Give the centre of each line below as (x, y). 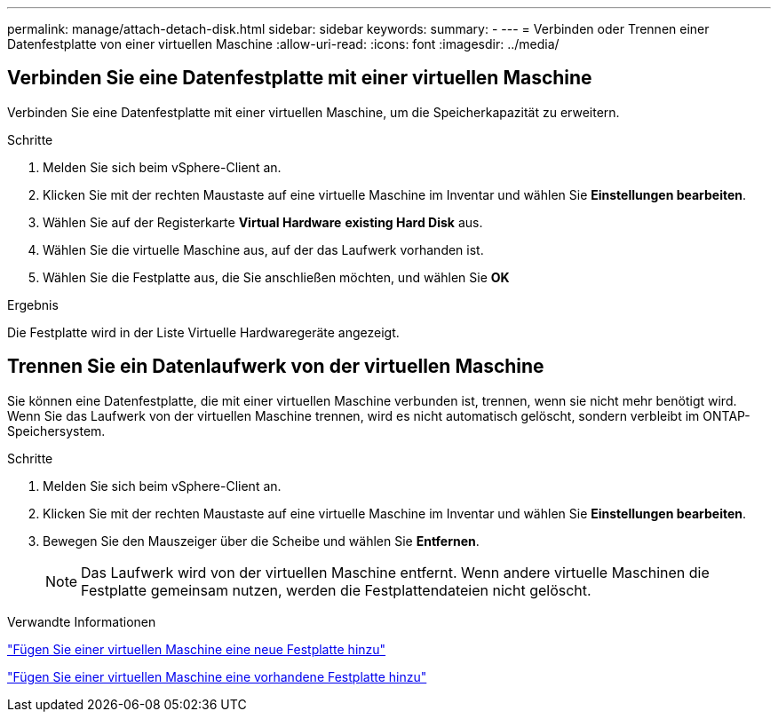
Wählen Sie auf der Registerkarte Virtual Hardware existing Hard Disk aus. (263, 222)
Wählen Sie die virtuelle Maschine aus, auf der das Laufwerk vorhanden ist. (263, 249)
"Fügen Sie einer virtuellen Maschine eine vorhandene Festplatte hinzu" (217, 676)
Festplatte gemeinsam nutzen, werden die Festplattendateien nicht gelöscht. (336, 590)
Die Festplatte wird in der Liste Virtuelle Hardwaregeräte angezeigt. (203, 332)
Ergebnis (33, 304)
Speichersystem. (56, 431)
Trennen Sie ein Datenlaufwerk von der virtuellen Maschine (276, 367)
